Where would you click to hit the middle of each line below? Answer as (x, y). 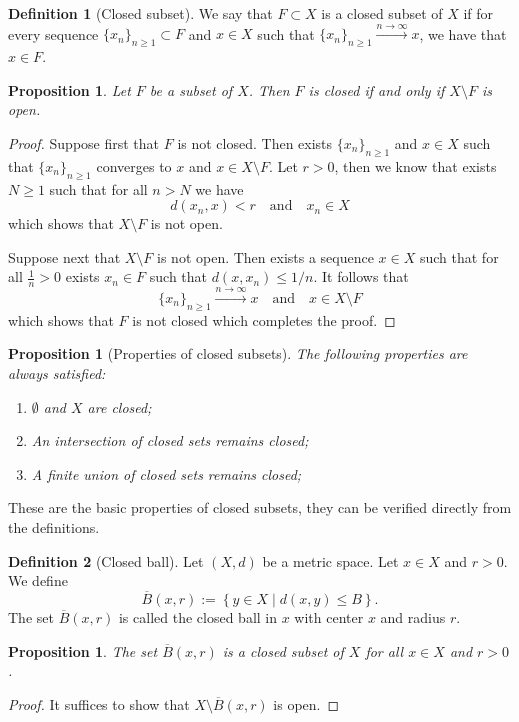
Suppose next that (64, 256)
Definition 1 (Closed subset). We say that (140, 13)
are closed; (119, 406)
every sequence (53, 33)
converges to (134, 165)
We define (38, 580)
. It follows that (361, 276)
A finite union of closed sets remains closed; (166, 473)
